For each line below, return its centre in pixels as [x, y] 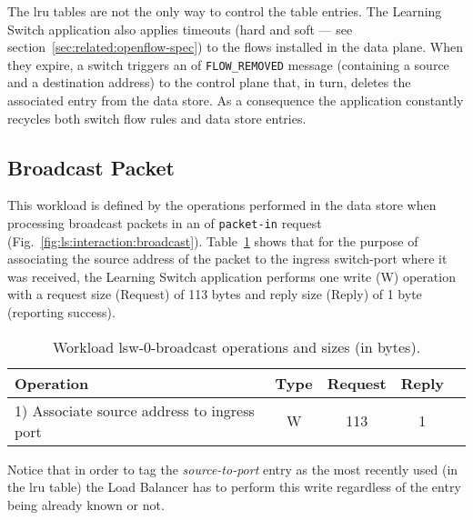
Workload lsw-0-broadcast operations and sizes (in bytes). [236, 346]
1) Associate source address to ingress [135, 410]
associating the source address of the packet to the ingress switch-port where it [227, 259]
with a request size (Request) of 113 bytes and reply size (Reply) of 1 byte [215, 294]
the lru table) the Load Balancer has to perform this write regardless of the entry [234, 487]
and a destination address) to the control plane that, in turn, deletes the [209, 82]
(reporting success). [61, 312]
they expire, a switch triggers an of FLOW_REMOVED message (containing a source [228, 64]
